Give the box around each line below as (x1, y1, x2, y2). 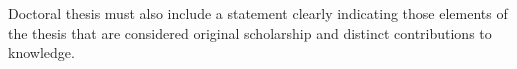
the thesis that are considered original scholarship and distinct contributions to (8, 22, 492, 43)
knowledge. (8, 42, 75, 63)
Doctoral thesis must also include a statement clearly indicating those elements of (8, 3, 508, 23)
